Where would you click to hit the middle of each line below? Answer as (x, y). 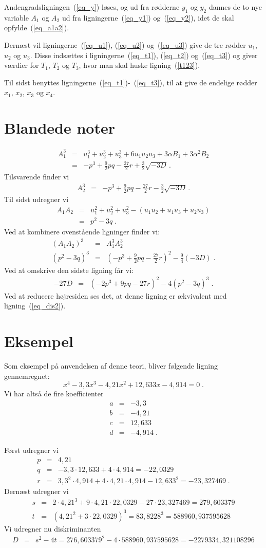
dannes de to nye (235, 7)
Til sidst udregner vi (36, 199)
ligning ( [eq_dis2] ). (35, 306)
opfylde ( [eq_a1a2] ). (37, 28)
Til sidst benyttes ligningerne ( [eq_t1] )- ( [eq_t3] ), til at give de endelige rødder (131, 82)
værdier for (22, 65)
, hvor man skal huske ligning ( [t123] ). (139, 65)
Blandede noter (60, 128)
